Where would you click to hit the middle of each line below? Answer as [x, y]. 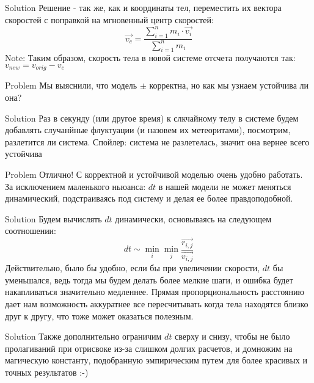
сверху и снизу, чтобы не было [232, 336]
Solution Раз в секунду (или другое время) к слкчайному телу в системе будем [152, 118]
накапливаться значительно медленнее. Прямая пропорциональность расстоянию [155, 292]
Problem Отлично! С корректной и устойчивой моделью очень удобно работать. [154, 174]
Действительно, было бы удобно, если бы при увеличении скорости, [133, 268]
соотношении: [31, 231]
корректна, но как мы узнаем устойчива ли [229, 85]
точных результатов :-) [47, 372]
